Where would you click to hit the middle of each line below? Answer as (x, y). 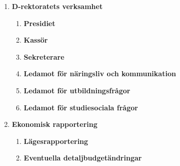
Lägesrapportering (56, 141)
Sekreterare (44, 56)
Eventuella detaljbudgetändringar (83, 158)
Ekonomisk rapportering (54, 124)
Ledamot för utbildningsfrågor (77, 90)
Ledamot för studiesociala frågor (81, 107)
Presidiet (39, 23)
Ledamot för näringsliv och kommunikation (100, 73)
